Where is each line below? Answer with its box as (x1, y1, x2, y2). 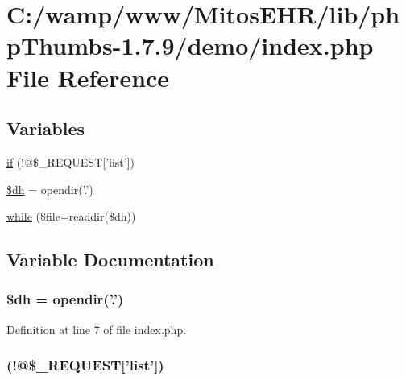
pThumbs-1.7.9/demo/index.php (6, 29, 374, 62)
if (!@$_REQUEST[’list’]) (6, 153, 135, 170)
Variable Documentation (6, 247, 214, 272)
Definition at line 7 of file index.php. (6, 320, 187, 337)
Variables (6, 116, 85, 141)
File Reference (6, 60, 170, 93)
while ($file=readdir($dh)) (6, 208, 136, 225)
